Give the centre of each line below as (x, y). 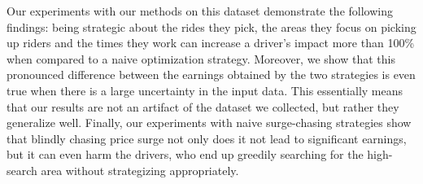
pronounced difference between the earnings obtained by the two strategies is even (211, 74)
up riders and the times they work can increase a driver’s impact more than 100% (211, 43)
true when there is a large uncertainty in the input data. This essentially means (205, 90)
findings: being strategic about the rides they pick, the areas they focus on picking (211, 26)
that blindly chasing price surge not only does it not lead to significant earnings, (207, 138)
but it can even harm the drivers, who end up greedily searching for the (185, 154)
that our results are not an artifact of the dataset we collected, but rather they (203, 106)
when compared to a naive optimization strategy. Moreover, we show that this (201, 58)
